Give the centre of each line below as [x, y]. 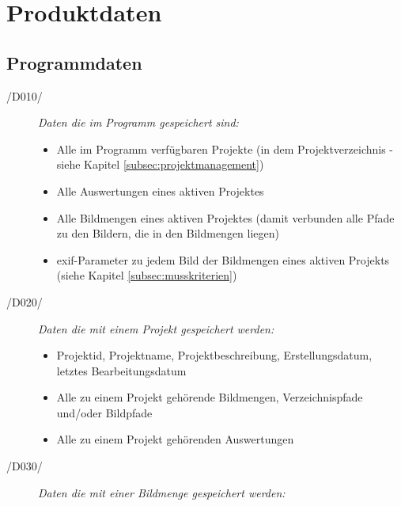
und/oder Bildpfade [104, 412]
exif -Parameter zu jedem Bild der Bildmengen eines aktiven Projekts [223, 259]
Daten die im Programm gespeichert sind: [138, 122]
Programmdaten [74, 62]
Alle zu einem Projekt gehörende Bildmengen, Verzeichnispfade [210, 397]
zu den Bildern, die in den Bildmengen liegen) [168, 233]
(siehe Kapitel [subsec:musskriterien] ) [147, 275]
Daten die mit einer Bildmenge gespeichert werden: [162, 492]
